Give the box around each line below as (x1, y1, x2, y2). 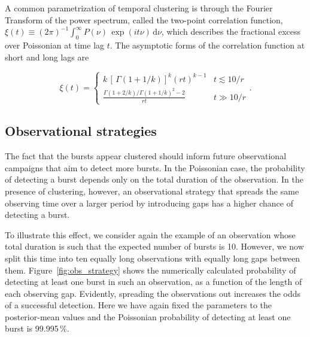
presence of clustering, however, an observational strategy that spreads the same (5, 184, 299, 197)
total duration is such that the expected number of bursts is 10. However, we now (5, 240, 304, 253)
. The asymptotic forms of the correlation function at (110, 38, 305, 51)
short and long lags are (5, 50, 89, 63)
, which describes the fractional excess (161, 25, 300, 38)
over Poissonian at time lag (5, 38, 105, 51)
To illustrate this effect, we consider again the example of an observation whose (5, 228, 296, 241)
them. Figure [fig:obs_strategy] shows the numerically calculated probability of (5, 263, 296, 276)
